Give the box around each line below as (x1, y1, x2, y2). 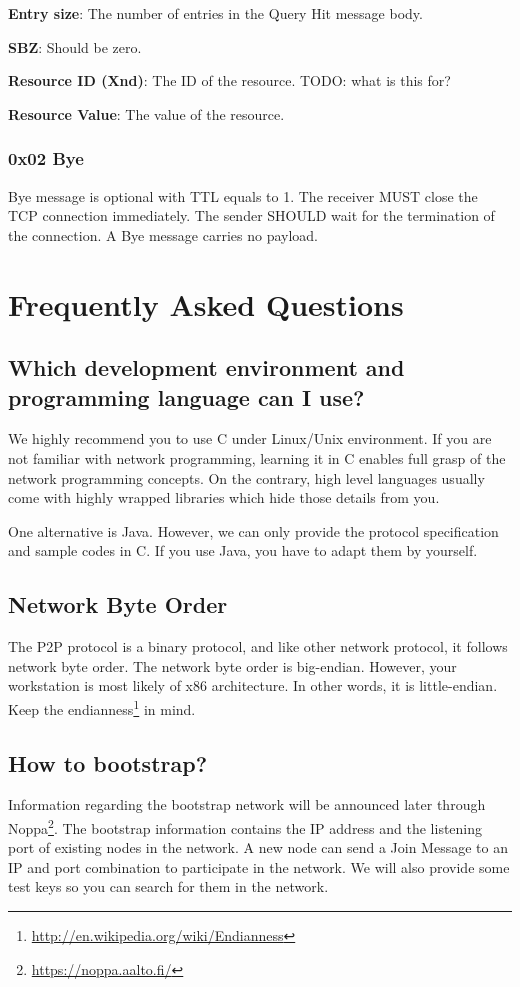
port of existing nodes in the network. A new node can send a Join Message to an (8, 837, 508, 858)
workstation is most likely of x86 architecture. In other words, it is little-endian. (8, 675, 498, 696)
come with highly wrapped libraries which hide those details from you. (8, 487, 440, 508)
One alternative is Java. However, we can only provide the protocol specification (8, 520, 499, 541)
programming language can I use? (8, 381, 365, 412)
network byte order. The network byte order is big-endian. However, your (8, 655, 457, 676)
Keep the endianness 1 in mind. (8, 695, 196, 719)
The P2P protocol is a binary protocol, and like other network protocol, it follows (8, 636, 508, 657)
